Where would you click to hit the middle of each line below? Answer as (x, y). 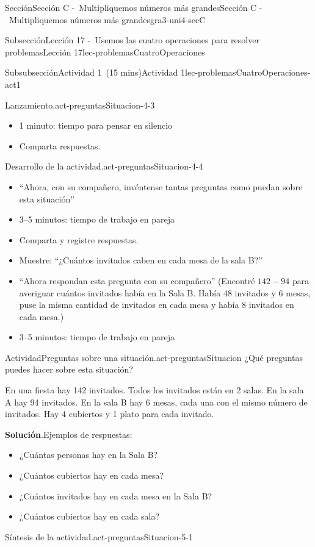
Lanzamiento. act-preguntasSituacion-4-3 (80, 105)
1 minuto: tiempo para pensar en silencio (96, 125)
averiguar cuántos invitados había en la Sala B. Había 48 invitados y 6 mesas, (165, 292)
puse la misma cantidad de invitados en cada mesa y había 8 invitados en (157, 305)
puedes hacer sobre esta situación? (69, 369)
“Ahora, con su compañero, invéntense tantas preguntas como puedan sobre (161, 186)
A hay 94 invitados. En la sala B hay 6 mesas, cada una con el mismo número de (156, 402)
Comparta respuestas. (60, 145)
